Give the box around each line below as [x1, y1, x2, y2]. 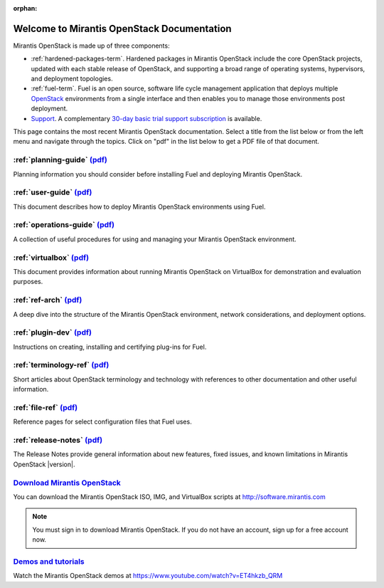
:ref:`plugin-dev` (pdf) [13, 327, 92, 337]
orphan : [13, 4, 38, 12]
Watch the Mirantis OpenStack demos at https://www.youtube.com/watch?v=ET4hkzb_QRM [13, 572, 283, 580]
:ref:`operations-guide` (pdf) [13, 220, 115, 230]
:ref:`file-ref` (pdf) [13, 402, 78, 412]
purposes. [13, 278, 43, 286]
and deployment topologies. [31, 75, 113, 83]
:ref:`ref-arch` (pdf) [13, 295, 82, 305]
